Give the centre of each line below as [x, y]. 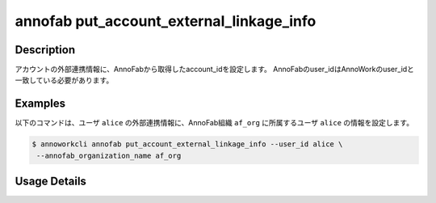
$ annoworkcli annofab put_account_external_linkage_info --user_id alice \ [187, 144]
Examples [40, 104]
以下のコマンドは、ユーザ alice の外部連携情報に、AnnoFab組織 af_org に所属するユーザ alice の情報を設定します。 [214, 123]
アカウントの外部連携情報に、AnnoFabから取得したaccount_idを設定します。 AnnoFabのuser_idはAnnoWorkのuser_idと [215, 70]
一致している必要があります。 [64, 80]
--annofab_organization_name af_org [109, 155]
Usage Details [50, 182]
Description [45, 50]
